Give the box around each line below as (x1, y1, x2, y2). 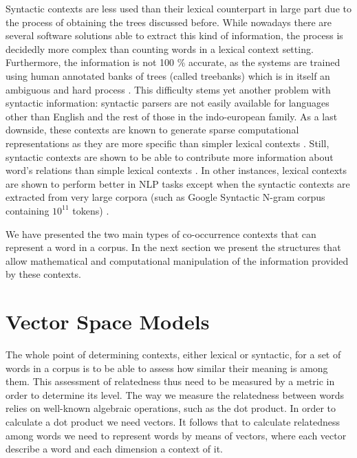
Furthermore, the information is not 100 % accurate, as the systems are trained (6, 55, 340, 69)
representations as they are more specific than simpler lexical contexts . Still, (6, 135, 329, 150)
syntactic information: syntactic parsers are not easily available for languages (6, 96, 329, 110)
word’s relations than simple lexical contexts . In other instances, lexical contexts (6, 163, 347, 177)
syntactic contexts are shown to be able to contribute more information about (6, 149, 334, 164)
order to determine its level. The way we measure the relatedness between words (6, 387, 345, 402)
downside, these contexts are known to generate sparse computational (6, 122, 299, 137)
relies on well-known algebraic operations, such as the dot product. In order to (6, 401, 336, 415)
